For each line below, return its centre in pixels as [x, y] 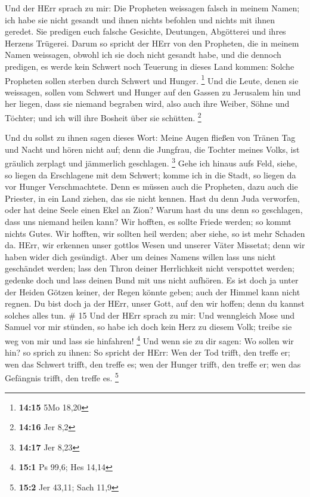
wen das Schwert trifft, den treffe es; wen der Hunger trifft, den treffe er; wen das [153, 364]
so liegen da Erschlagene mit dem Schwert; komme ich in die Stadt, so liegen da [151, 175]
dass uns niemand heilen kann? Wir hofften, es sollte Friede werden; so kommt [148, 222]
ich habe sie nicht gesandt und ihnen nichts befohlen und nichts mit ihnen [140, 19]
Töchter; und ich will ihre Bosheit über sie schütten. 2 [103, 117]
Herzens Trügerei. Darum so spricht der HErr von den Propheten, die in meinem [152, 43]
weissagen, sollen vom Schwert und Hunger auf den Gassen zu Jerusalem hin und [153, 92]
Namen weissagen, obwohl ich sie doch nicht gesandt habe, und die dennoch [143, 55]
